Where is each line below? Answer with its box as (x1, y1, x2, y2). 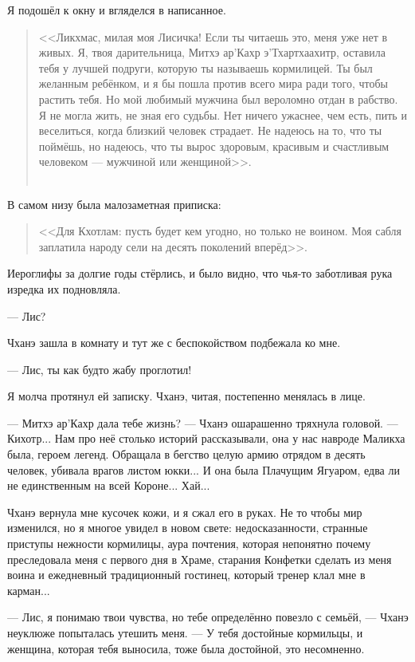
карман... (7, 581, 50, 598)
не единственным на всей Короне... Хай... (7, 477, 210, 494)
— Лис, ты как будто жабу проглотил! (7, 361, 192, 377)
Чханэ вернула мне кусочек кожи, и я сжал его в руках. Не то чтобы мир (7, 503, 362, 520)
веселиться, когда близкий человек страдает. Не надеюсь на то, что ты (38, 122, 382, 139)
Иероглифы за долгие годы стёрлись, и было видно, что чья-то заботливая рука (7, 265, 393, 282)
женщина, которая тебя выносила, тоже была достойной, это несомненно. (7, 640, 365, 656)
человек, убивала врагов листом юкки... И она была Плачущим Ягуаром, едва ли (7, 461, 400, 478)
